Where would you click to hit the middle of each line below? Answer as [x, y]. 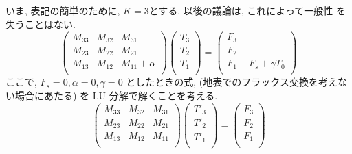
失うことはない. [41, 24]
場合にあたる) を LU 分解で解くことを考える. [116, 95]
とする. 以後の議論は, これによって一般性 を [247, 10]
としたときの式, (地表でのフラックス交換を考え [232, 82]
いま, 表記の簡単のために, [63, 10]
